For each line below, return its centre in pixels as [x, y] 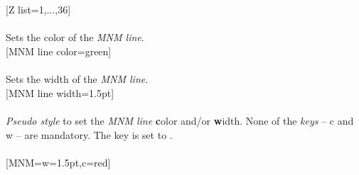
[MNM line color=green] [59, 51]
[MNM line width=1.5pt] [60, 92]
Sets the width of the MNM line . [77, 79]
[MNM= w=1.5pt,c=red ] [58, 162]
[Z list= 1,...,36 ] [38, 10]
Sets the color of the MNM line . [75, 37]
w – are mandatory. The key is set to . [89, 134]
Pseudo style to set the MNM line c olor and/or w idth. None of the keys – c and [180, 120]
